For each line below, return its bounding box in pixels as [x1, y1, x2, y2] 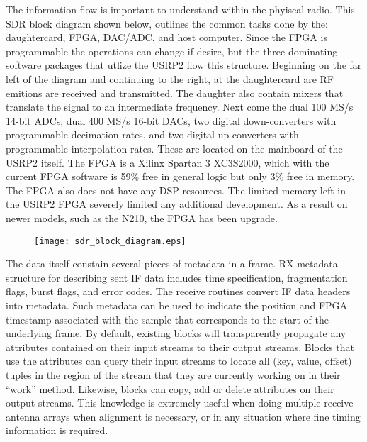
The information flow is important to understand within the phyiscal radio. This [6, 2, 355, 16]
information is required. [6, 423, 108, 438]
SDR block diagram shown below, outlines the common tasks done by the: [6, 16, 328, 31]
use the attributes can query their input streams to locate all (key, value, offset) [6, 353, 352, 368]
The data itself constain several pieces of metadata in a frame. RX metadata [6, 256, 338, 271]
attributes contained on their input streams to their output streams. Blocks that [6, 339, 355, 354]
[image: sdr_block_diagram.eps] [34, 236, 186, 246]
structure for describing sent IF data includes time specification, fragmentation [6, 270, 348, 284]
